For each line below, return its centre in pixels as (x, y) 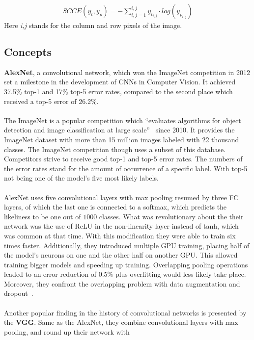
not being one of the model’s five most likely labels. (81, 178)
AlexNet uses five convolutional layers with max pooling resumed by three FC (121, 197)
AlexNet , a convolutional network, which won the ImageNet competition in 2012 (127, 72)
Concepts (28, 52)
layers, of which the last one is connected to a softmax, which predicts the (115, 207)
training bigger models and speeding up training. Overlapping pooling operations (126, 264)
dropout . (19, 293)
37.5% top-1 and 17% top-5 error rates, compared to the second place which (118, 92)
